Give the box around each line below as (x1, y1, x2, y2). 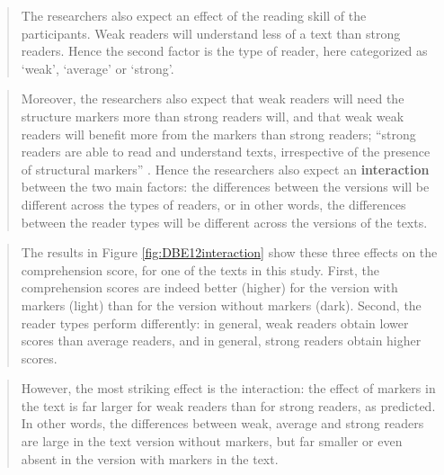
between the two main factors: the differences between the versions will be (21, 177, 430, 196)
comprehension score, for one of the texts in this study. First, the (21, 260, 380, 279)
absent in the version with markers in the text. (21, 449, 279, 468)
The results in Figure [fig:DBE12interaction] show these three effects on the (21, 243, 438, 262)
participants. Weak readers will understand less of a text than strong (21, 23, 401, 42)
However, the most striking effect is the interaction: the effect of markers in (21, 379, 436, 398)
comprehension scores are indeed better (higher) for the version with (21, 278, 398, 297)
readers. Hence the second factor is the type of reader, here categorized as (21, 41, 428, 60)
